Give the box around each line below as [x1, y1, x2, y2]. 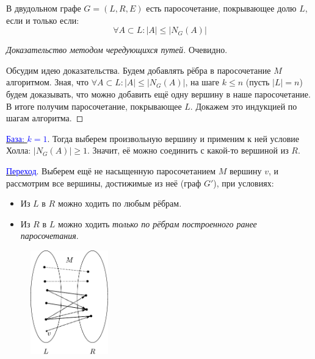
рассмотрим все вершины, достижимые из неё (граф [6, 176, 201, 189]
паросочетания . [20, 229, 79, 242]
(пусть [245, 76, 270, 88]
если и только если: [6, 13, 79, 26]
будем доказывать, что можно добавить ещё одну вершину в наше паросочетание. [6, 87, 311, 100]
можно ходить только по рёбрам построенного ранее [57, 217, 257, 230]
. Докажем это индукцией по [190, 99, 297, 112]
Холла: [6, 144, 31, 157]
